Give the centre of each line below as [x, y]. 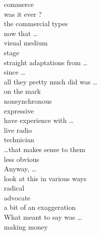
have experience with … [39, 120]
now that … [21, 33]
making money [26, 226]
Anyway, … [20, 169]
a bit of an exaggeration [40, 207]
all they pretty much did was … [51, 81]
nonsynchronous [28, 100]
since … [15, 72]
